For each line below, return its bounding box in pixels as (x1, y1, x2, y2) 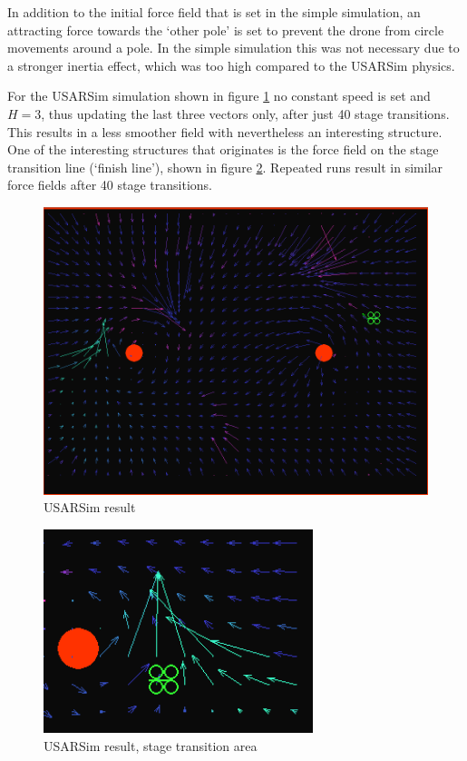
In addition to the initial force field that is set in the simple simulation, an (7, 3, 421, 21)
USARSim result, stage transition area (44, 736, 258, 755)
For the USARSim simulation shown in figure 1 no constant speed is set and (7, 86, 431, 105)
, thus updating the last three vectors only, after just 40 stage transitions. (41, 104, 450, 123)
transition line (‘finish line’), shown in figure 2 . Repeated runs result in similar (7, 157, 443, 176)
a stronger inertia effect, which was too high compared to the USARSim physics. (7, 55, 455, 74)
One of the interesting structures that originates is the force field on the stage (7, 140, 439, 159)
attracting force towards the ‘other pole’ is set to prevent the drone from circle (7, 20, 444, 39)
